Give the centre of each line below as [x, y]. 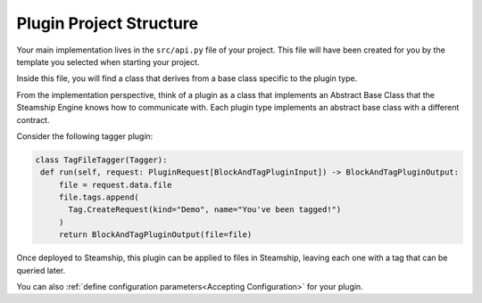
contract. [33, 119]
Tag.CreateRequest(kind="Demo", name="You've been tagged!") [205, 210]
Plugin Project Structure [108, 23]
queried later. [41, 270]
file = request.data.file [116, 184]
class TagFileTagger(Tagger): [101, 160]
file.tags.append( [99, 197]
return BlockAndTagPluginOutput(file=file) [155, 235]
